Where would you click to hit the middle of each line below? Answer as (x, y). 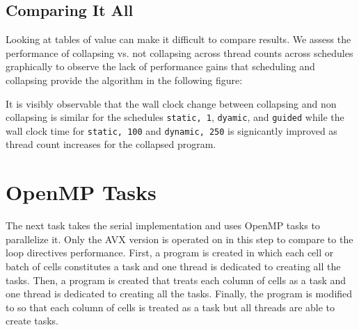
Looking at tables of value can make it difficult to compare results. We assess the (178, 39)
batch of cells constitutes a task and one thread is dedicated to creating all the (173, 266)
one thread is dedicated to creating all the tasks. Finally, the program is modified (179, 294)
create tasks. (32, 321)
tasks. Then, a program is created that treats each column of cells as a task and (176, 280)
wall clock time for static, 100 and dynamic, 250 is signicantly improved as (171, 130)
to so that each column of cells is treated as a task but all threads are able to (170, 307)
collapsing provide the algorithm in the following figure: (124, 80)
